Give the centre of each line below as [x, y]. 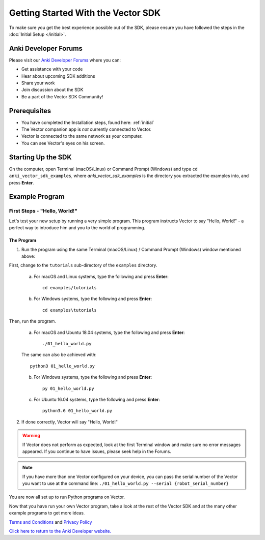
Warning [31, 436]
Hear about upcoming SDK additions [58, 76]
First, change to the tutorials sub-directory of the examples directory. [83, 265]
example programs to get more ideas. [47, 513]
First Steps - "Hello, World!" [43, 211]
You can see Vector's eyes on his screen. [63, 143]
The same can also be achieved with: [59, 355]
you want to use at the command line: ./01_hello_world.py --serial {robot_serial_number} [126, 483]
